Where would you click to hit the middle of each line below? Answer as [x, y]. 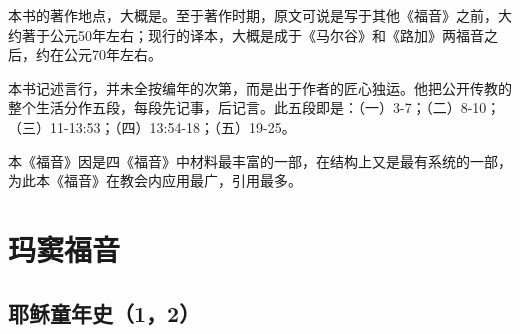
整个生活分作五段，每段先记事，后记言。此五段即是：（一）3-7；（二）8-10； [254, 107]
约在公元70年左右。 [98, 54]
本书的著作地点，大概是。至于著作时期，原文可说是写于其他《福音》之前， [253, 15]
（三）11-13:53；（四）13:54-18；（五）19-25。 [152, 126]
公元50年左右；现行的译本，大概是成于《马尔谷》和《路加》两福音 [266, 34]
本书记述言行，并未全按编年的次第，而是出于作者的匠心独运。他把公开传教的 [260, 87]
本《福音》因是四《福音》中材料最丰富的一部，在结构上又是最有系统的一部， [260, 160]
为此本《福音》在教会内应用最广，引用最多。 [155, 180]
